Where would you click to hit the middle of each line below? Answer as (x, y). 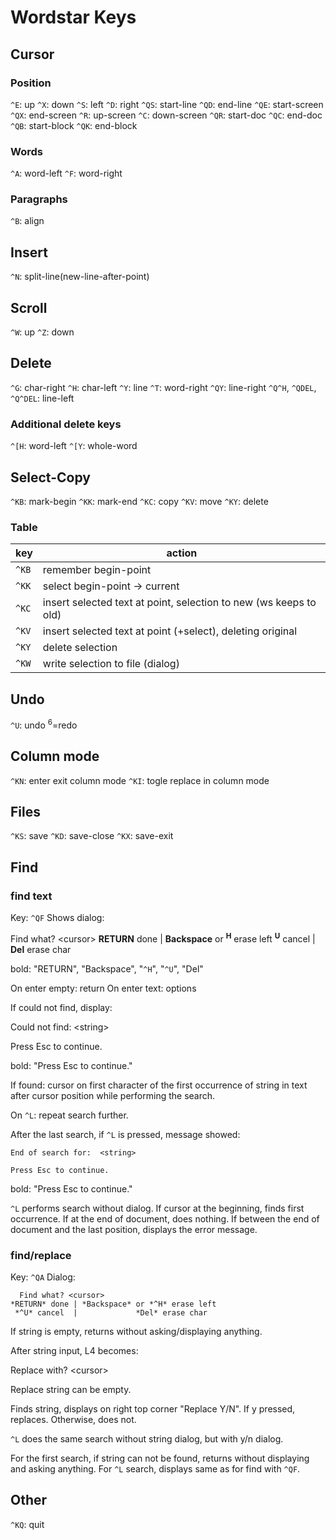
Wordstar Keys (73, 17)
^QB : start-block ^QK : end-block (74, 125)
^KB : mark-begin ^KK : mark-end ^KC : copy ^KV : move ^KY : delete (139, 502)
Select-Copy (50, 477)
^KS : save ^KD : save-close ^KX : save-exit (92, 836)
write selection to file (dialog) (111, 664)
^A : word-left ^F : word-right (66, 173)
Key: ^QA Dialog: (43, 1277)
